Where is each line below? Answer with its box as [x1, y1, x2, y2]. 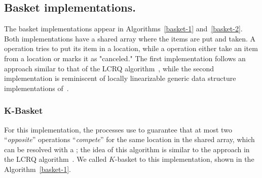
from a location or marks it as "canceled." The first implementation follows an [4, 53, 246, 63]
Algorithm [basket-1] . [4, 163, 71, 174]
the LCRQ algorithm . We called [4, 154, 107, 164]
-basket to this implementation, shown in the [115, 154, 254, 164]
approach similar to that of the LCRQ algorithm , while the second [4, 63, 214, 73]
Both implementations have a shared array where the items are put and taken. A [4, 33, 256, 43]
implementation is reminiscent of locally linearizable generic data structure [4, 73, 236, 83]
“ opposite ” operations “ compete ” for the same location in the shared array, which [4, 134, 255, 145]
